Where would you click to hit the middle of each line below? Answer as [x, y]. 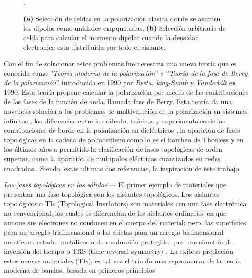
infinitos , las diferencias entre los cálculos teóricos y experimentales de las [115, 120]
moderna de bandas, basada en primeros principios [80, 270]
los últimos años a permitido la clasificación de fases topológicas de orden [113, 149]
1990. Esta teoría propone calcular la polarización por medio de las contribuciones [126, 92]
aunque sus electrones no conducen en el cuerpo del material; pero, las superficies [125, 222]
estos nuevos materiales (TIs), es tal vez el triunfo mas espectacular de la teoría [123, 260]
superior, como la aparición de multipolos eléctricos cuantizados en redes [112, 158]
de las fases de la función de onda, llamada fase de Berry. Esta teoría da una [118, 101]
